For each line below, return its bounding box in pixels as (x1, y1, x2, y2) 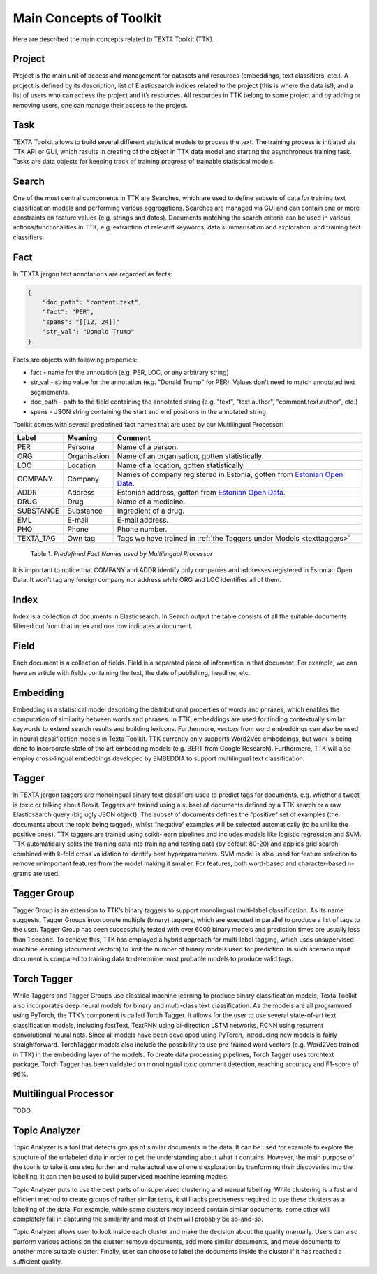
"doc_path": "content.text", (42, 298, 142, 306)
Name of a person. (117, 442, 179, 452)
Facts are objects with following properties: (13, 355, 138, 364)
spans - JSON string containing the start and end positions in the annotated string (30, 407, 267, 416)
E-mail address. (117, 515, 169, 525)
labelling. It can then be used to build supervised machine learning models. (13, 1173, 229, 1181)
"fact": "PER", (42, 308, 94, 316)
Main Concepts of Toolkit (13, 10, 162, 26)
